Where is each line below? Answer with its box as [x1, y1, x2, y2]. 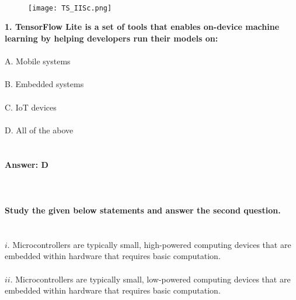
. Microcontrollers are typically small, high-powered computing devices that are [7, 238, 291, 250]
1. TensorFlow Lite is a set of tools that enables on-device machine [5, 20, 280, 33]
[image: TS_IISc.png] [28, 4, 112, 12]
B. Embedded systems [5, 78, 84, 90]
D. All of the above [5, 123, 74, 136]
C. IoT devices [5, 101, 57, 113]
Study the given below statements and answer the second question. [5, 204, 281, 216]
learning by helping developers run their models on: [5, 32, 218, 44]
